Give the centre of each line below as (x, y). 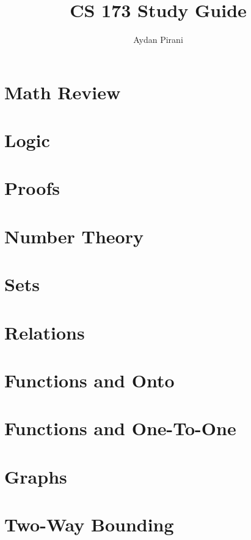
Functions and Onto (89, 380)
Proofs (32, 188)
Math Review (63, 92)
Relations (45, 332)
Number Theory (74, 236)
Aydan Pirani (158, 40)
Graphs (36, 476)
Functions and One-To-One (120, 428)
